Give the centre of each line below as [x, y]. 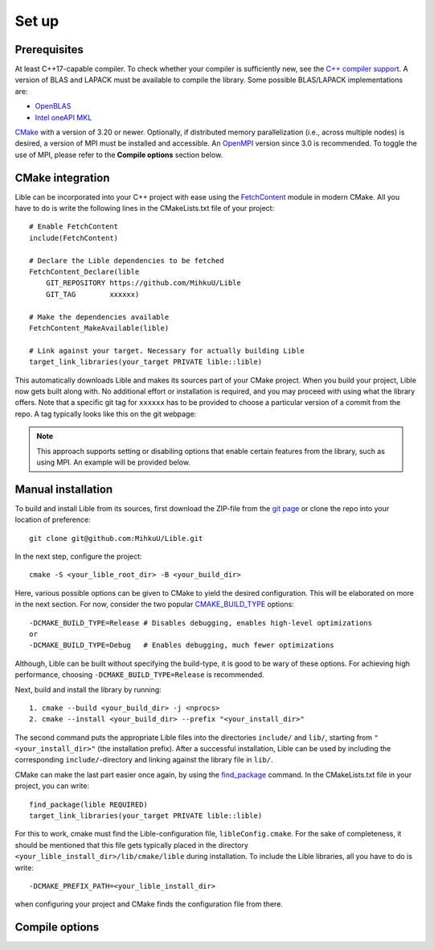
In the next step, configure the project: [78, 556]
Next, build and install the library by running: [88, 689]
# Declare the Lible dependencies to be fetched [127, 260]
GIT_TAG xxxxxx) [92, 294]
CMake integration [62, 178]
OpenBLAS [53, 106]
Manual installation [64, 489]
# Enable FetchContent [74, 227]
